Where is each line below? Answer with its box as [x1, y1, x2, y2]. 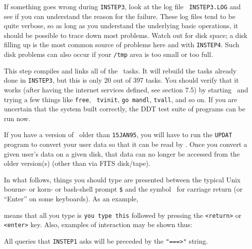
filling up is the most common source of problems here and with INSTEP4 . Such [4, 39, 239, 50]
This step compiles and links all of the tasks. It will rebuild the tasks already [4, 65, 237, 75]
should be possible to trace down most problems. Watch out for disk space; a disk [4, 30, 248, 40]
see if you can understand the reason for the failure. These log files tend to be [4, 11, 235, 21]
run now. [4, 113, 31, 123]
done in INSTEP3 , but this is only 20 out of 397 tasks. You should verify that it [4, 75, 239, 85]
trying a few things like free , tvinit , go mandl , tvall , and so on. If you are [4, 94, 237, 104]
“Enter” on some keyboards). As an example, [4, 194, 139, 204]
